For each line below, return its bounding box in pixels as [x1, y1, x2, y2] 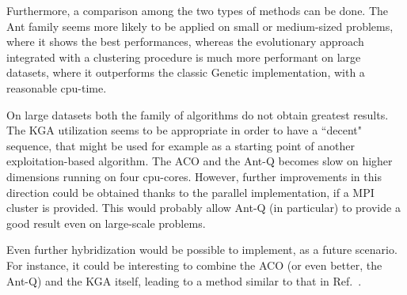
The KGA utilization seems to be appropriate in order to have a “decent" [6, 122, 362, 138]
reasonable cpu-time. [6, 79, 107, 96]
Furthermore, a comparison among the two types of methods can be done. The [6, 2, 389, 18]
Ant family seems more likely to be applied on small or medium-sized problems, [6, 17, 394, 34]
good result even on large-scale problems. [6, 214, 206, 231]
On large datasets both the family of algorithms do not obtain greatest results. [6, 106, 389, 123]
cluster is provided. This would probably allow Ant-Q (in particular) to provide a [6, 199, 401, 216]
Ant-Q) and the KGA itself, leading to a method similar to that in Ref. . [6, 272, 362, 289]
